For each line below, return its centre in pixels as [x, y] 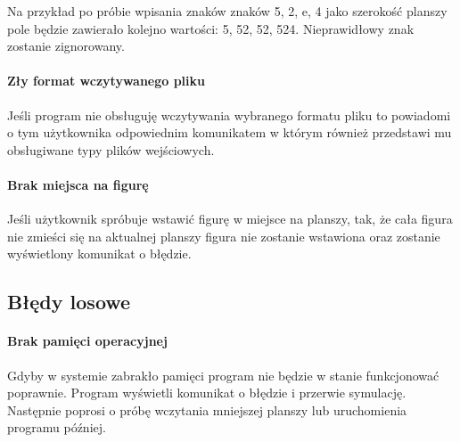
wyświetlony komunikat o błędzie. [99, 254]
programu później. [57, 427]
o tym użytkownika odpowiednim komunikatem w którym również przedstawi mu [230, 132]
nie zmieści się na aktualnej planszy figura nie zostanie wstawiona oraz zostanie [224, 236]
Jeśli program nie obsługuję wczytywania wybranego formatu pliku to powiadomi [229, 115]
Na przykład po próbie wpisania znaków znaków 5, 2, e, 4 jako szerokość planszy [227, 11]
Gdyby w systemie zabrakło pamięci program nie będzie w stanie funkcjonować [223, 375]
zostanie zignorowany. [66, 46]
